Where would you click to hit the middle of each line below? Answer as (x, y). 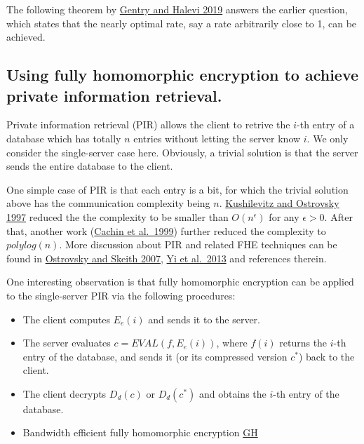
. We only (328, 138)
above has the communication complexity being (108, 203)
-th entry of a (326, 125)
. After (339, 216)
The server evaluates (67, 343)
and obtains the (232, 393)
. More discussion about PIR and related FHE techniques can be (198, 244)
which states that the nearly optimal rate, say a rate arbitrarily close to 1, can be (182, 23)
